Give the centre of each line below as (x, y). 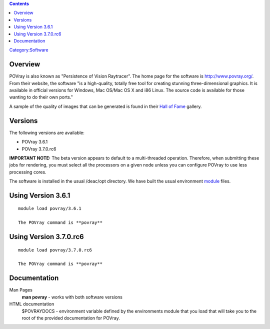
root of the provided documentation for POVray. (71, 318)
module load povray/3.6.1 (50, 208)
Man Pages (21, 290)
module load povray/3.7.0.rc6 (55, 250)
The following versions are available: (47, 132)
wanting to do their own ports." (41, 97)
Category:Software (29, 50)
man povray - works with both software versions (72, 297)
